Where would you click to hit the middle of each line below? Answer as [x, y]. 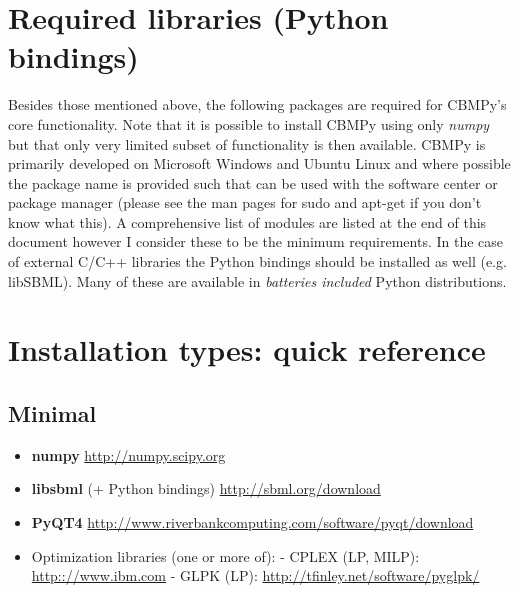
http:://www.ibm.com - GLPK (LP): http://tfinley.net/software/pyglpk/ [255, 575]
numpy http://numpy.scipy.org [128, 454]
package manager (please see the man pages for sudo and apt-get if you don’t [245, 202]
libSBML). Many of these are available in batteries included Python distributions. [257, 280]
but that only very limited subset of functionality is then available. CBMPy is [247, 143]
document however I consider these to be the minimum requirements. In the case [256, 241]
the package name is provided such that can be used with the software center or [253, 182]
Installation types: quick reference [247, 349]
